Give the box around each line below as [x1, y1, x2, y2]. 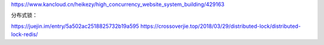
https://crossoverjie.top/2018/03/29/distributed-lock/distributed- [140, 22, 301, 30]
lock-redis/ [11, 31, 38, 38]
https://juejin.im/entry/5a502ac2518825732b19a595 [11, 22, 139, 30]
